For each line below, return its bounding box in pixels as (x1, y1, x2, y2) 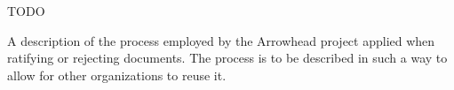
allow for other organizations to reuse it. (7, 65, 227, 84)
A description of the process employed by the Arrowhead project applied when (7, 31, 435, 49)
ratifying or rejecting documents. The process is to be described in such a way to (7, 49, 448, 67)
